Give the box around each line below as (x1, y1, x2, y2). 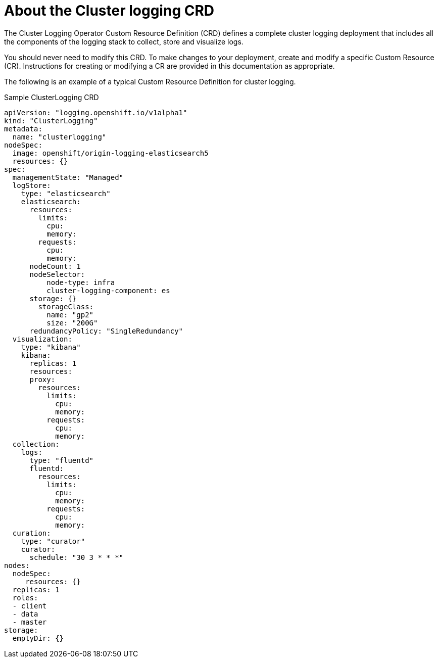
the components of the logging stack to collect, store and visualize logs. (4, 37, 244, 46)
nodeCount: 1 (29, 262, 81, 270)
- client (12, 601, 47, 610)
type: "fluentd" (29, 456, 94, 464)
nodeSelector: (29, 270, 85, 278)
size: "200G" (46, 318, 98, 327)
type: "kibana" (21, 343, 81, 351)
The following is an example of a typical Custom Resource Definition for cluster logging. (4, 77, 296, 86)
